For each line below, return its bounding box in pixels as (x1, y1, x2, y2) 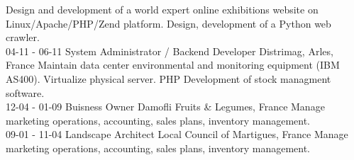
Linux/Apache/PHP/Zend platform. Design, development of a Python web (6, 16, 331, 30)
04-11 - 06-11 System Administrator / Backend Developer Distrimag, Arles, (6, 43, 333, 58)
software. (6, 85, 45, 100)
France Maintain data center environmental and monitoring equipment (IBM (6, 57, 340, 72)
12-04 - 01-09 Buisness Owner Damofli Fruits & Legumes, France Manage (6, 99, 325, 114)
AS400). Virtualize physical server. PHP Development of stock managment (6, 71, 331, 86)
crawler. (6, 30, 40, 45)
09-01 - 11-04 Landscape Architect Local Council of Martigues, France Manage (6, 127, 348, 142)
